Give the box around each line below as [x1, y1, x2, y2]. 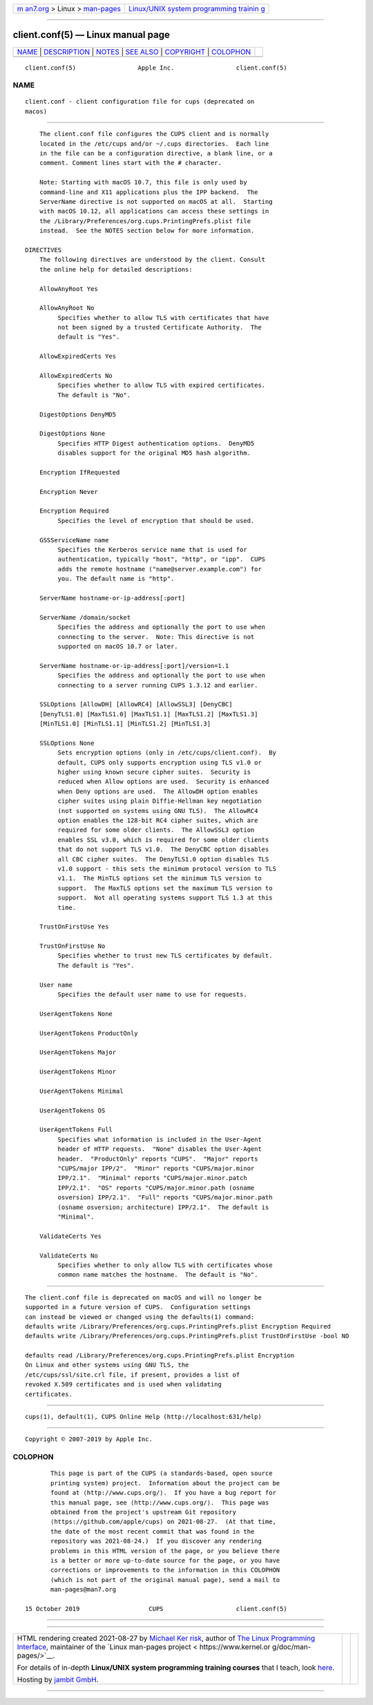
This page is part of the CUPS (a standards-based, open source [50, 1469, 273, 1478]
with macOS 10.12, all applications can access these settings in [39, 207, 269, 216]
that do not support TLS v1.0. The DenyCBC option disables [57, 846, 269, 853]
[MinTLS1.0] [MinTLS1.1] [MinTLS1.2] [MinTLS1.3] [39, 720, 211, 728]
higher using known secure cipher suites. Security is [57, 768, 251, 777]
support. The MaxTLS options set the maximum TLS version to [57, 884, 273, 892]
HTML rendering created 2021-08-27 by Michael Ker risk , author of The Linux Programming [17, 1634, 316, 1644]
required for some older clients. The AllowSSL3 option [57, 826, 255, 834]
